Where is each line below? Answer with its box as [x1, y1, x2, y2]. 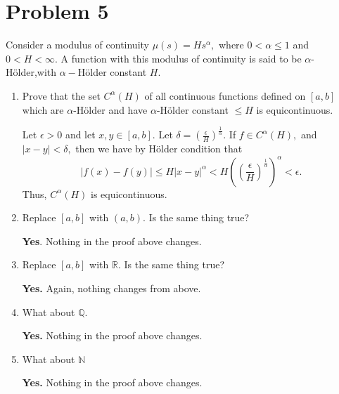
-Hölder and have [73, 102, 148, 117]
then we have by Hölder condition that [75, 141, 243, 156]
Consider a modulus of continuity [6, 37, 149, 52]
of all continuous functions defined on [144, 88, 306, 103]
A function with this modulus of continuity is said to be [60, 51, 302, 65]
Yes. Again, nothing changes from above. [22, 280, 201, 295]
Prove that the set [22, 88, 101, 103]
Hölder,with [6, 65, 57, 79]
